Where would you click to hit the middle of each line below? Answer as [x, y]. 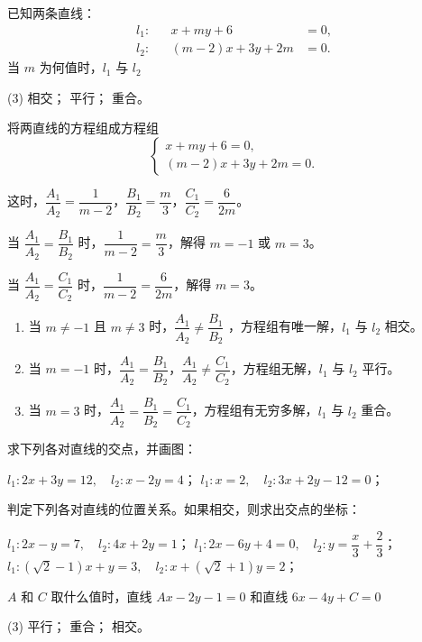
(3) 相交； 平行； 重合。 [78, 97]
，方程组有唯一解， [285, 326]
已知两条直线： [51, 13]
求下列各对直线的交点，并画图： [102, 448]
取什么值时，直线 [101, 596]
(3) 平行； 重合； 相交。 [78, 626]
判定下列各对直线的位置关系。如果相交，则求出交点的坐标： [184, 509]
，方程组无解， [275, 368]
